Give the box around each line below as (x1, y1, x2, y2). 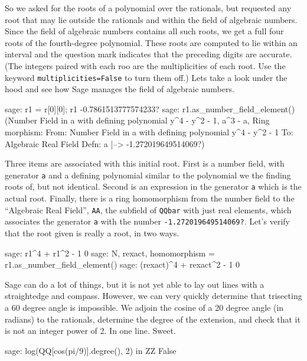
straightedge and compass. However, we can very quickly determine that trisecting (5, 290, 302, 302)
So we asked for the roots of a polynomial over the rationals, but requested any (5, 2, 292, 14)
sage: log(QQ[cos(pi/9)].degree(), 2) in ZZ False (5, 344, 177, 356)
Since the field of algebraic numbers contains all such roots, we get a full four (5, 25, 284, 37)
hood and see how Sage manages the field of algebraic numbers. (5, 83, 234, 95)
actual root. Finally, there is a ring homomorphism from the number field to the (5, 192, 295, 204)
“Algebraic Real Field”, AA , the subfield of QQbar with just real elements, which (5, 203, 292, 216)
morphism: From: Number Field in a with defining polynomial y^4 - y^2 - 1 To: (5, 126, 293, 138)
